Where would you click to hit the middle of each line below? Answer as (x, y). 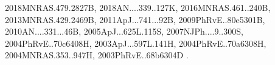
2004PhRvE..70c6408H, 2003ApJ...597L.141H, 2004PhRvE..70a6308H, (136, 43)
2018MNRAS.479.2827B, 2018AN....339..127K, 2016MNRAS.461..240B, (138, 7)
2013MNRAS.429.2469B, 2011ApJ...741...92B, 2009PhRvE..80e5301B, (135, 19)
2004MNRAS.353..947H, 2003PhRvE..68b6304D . (97, 55)
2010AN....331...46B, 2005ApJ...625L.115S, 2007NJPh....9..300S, (124, 31)
